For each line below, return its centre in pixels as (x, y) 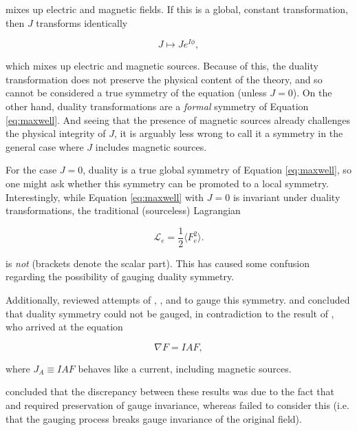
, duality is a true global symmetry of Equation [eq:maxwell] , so (217, 170)
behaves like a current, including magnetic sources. (185, 368)
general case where (45, 146)
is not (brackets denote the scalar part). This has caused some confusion (158, 263)
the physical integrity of (56, 133)
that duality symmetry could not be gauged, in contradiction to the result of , (170, 313)
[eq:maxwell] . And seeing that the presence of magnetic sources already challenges (178, 119)
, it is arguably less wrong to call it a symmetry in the (229, 133)
